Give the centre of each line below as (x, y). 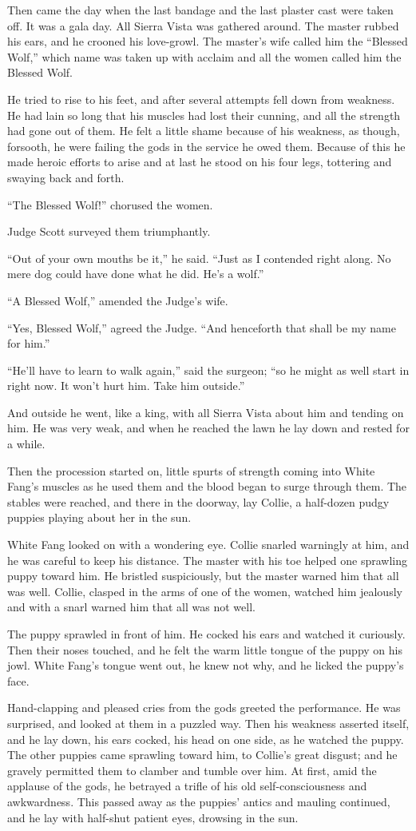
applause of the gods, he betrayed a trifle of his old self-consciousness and (187, 786)
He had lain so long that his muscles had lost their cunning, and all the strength (204, 115)
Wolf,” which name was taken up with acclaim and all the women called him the (204, 56)
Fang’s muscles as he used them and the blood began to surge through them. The (207, 486)
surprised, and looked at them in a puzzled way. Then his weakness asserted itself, (208, 723)
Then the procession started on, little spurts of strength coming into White (191, 470)
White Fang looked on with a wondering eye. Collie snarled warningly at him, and (208, 545)
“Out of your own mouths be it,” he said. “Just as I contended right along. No (199, 258)
